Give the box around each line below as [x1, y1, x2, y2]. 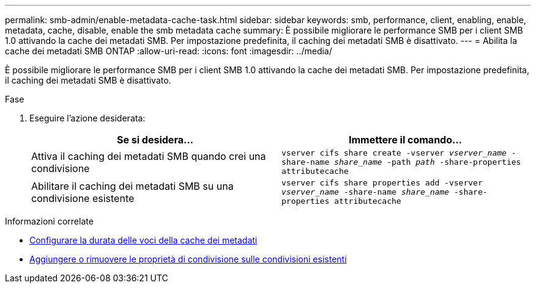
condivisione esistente [31, 192, 135, 204]
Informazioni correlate [5, 216, 94, 226]
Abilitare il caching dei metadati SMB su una [31, 179, 234, 192]
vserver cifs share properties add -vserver [281, 178, 483, 187]
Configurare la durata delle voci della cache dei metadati [29, 235, 258, 245]
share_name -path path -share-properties [334, 157, 521, 167]
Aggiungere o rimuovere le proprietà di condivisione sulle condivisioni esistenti [29, 254, 347, 264]
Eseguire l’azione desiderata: [29, 113, 146, 123]
